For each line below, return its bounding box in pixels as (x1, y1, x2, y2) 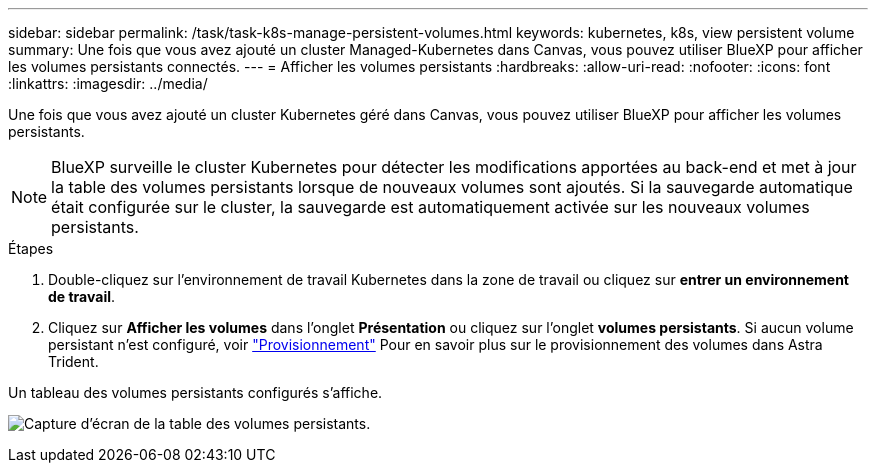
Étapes (8, 240, 54, 257)
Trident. (48, 353, 99, 370)
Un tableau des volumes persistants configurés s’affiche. (8, 384, 383, 401)
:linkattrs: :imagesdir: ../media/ (8, 75, 208, 92)
